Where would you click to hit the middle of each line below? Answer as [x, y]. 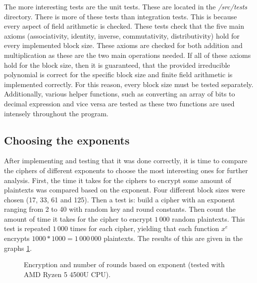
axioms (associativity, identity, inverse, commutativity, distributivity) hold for [122, 35]
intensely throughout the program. [56, 113]
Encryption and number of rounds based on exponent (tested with [124, 264]
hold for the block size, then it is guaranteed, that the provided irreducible [117, 65]
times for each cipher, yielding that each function [145, 228]
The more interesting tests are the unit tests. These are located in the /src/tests [126, 6]
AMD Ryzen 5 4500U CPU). [67, 274]
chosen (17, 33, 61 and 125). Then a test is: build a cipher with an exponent [120, 199]
